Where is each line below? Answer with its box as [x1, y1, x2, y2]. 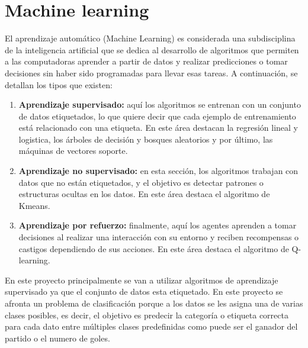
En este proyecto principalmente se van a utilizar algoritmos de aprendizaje [5, 273, 278, 286]
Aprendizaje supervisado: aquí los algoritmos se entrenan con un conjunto [18, 98, 301, 111]
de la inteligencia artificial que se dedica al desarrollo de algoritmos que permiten [5, 43, 299, 56]
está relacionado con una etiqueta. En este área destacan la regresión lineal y [18, 121, 298, 134]
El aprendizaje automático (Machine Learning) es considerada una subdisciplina [5, 32, 296, 44]
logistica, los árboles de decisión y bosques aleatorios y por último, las [18, 133, 273, 145]
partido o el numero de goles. [5, 331, 110, 344]
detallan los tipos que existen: [5, 78, 113, 91]
